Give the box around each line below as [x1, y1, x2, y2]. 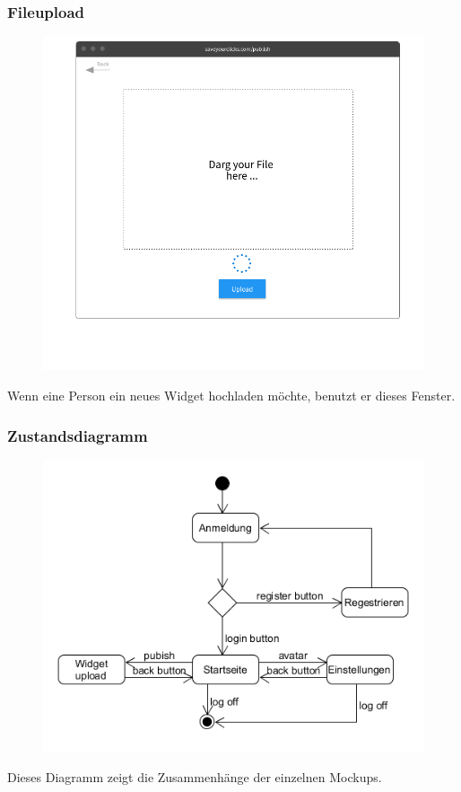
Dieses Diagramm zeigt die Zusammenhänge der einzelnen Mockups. [7, 767, 382, 786]
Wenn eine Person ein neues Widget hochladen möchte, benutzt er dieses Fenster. [7, 386, 456, 404]
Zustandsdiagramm [7, 424, 148, 446]
